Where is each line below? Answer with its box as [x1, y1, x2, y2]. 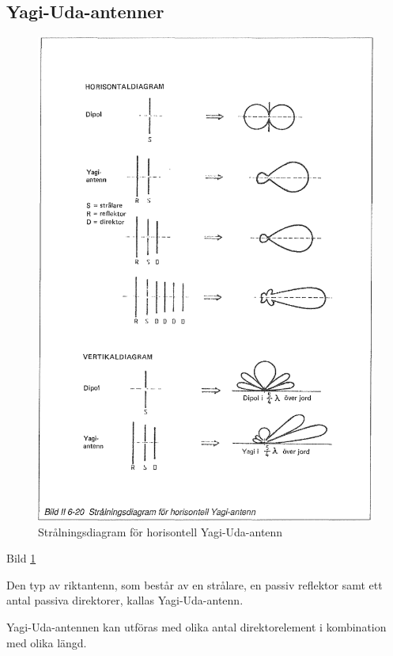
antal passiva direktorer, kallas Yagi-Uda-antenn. [6, 592, 244, 608]
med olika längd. [6, 634, 87, 650]
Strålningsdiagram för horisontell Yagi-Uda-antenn [38, 523, 283, 540]
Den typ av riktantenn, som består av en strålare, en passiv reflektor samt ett [6, 576, 383, 593]
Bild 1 [6, 550, 36, 566]
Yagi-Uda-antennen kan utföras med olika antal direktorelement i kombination [6, 618, 387, 635]
